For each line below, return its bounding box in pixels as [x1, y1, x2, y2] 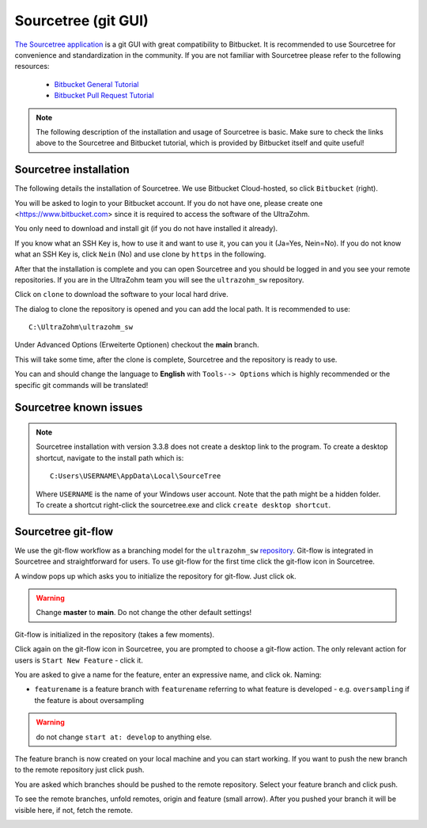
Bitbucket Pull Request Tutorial [54, 91, 154, 101]
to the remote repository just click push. [14, 765, 145, 775]
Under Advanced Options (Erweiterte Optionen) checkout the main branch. [14, 340, 260, 350]
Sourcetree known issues [14, 401, 143, 415]
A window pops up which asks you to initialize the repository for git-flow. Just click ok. [14, 571, 297, 581]
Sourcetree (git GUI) [14, 12, 149, 29]
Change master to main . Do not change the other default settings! [36, 608, 252, 617]
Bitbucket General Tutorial [54, 79, 139, 89]
